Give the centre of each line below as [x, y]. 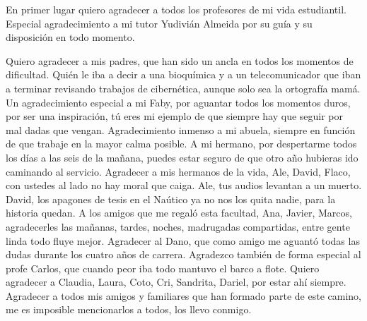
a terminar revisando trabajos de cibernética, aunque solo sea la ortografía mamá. [183, 88]
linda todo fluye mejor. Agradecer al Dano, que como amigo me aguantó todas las [183, 240]
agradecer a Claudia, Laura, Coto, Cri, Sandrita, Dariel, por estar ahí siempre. [176, 282]
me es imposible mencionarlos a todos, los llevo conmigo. [129, 309]
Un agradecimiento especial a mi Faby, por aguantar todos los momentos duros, [178, 102]
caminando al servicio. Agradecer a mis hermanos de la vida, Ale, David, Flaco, [178, 171]
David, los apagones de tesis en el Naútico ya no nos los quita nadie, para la [171, 199]
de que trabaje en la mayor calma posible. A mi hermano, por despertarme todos [181, 144]
